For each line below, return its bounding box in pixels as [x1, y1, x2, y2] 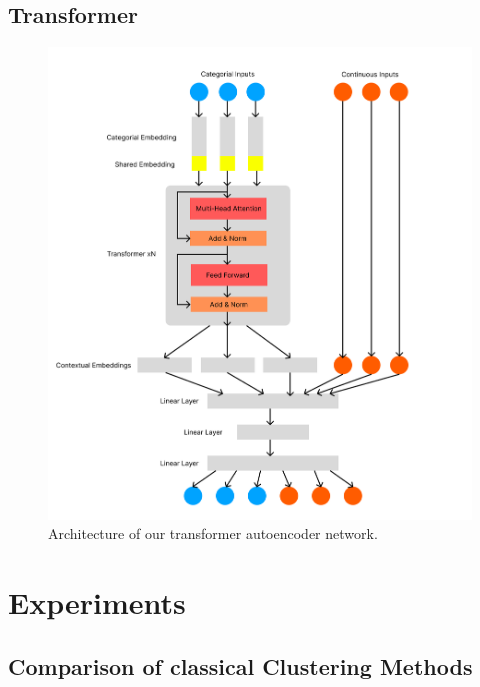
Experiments [8, 582, 186, 623]
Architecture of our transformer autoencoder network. [48, 523, 378, 544]
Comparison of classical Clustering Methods [8, 650, 473, 681]
